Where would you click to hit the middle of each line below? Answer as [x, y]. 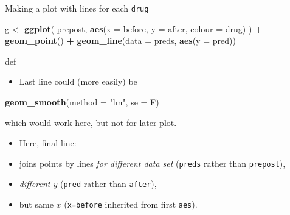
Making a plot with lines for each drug [77, 8]
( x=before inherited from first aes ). [131, 204]
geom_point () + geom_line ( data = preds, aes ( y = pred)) [120, 41]
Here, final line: [48, 143]
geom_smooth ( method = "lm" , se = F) [82, 102]
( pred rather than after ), [108, 184]
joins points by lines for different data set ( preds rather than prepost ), [152, 163]
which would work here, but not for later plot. [91, 122]
